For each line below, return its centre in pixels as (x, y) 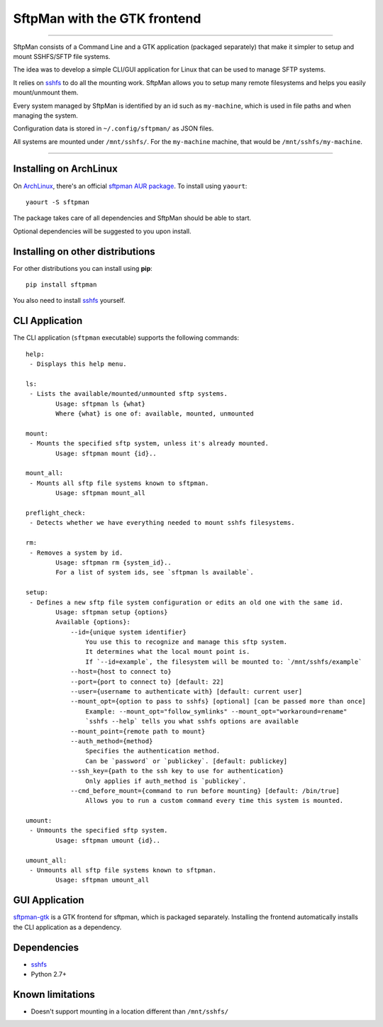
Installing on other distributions (84, 251)
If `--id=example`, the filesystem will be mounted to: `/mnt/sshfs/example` (224, 662)
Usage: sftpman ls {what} (100, 404)
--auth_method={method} (112, 741)
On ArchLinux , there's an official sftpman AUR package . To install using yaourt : (130, 186)
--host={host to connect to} (121, 672)
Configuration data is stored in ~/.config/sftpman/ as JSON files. (113, 128)
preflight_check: (56, 513)
